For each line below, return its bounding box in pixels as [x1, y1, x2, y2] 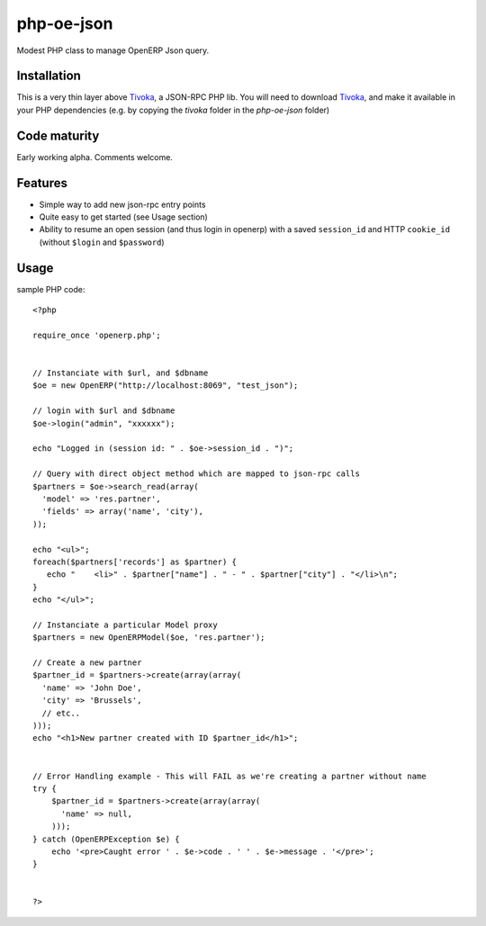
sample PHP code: [16, 283, 85, 294]
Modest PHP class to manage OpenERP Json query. [16, 45, 210, 56]
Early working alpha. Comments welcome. [16, 151, 173, 162]
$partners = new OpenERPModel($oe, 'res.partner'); [32, 633, 265, 643]
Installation [16, 68, 81, 84]
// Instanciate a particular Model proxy [32, 619, 218, 630]
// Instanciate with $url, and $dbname [32, 368, 209, 378]
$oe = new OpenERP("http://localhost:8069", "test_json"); [32, 381, 299, 391]
